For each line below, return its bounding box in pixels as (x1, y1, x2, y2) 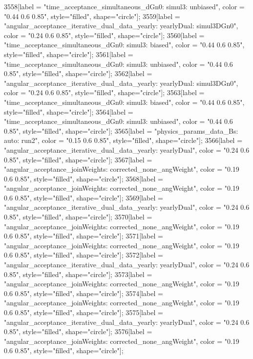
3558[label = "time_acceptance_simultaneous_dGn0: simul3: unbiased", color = (4, 1, 245, 11)
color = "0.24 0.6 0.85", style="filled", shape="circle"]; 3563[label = (4, 87, 205, 98)
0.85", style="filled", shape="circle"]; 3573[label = (4, 269, 152, 279)
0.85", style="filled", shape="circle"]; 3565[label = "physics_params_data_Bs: (4, 125, 238, 136)
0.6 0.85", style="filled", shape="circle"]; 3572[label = (4, 250, 163, 260)
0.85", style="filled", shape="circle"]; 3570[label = (4, 212, 152, 222)
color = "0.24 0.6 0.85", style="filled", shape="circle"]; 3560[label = (4, 30, 205, 40)
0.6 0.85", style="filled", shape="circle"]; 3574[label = (4, 288, 163, 298)
